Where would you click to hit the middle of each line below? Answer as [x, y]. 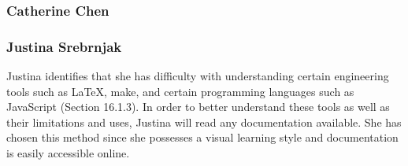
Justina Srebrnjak [64, 46]
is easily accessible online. [68, 153]
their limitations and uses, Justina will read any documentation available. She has [204, 122]
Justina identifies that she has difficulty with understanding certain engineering [198, 76]
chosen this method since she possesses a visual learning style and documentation [202, 137]
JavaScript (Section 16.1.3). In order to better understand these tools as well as [198, 107]
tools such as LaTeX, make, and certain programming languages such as [180, 91]
